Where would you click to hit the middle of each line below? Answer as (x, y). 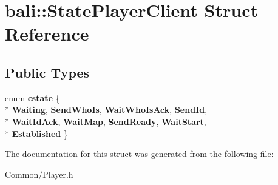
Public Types (47, 72)
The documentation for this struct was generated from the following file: (139, 154)
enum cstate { (32, 97)
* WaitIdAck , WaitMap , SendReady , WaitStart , (106, 121)
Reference (47, 34)
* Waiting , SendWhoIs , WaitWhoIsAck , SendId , (106, 109)
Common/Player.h (39, 174)
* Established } (36, 133)
